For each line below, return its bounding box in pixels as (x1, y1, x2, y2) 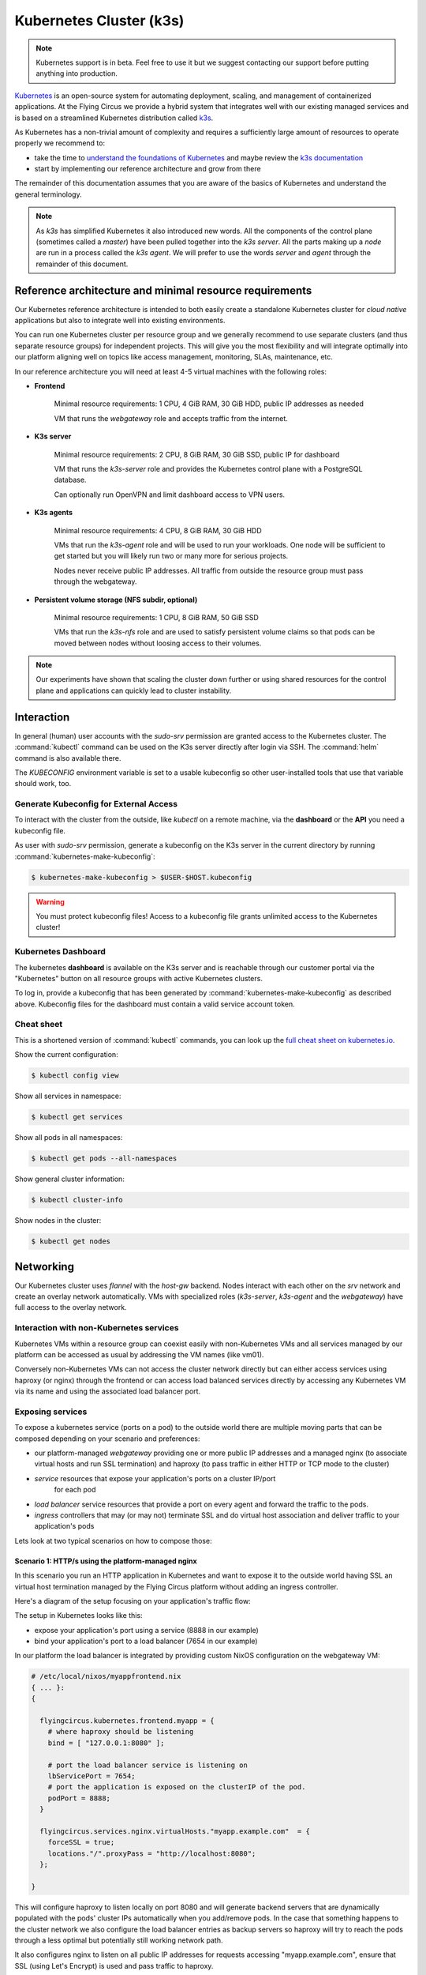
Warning (35, 897, 65, 906)
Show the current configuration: (14, 1050, 118, 1059)
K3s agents (34, 508, 73, 517)
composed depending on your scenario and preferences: (14, 1434, 200, 1443)
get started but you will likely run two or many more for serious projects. (54, 551, 289, 561)
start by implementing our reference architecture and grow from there (34, 164, 261, 174)
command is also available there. (14, 753, 121, 762)
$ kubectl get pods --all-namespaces (31, 1154, 177, 1163)
